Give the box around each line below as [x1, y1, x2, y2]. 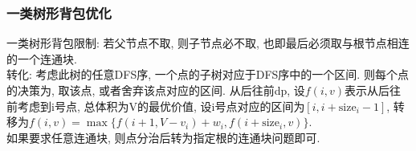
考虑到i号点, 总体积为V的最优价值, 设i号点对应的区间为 [17, 97, 305, 114]
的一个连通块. [6, 50, 77, 67]
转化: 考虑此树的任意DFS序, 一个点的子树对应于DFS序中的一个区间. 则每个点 [6, 66, 409, 83]
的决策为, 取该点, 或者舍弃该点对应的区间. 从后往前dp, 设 [6, 82, 305, 98]
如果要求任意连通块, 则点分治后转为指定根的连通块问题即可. [6, 129, 320, 145]
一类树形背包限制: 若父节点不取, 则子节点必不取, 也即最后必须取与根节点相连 [6, 35, 410, 51]
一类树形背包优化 [6, 2, 112, 22]
